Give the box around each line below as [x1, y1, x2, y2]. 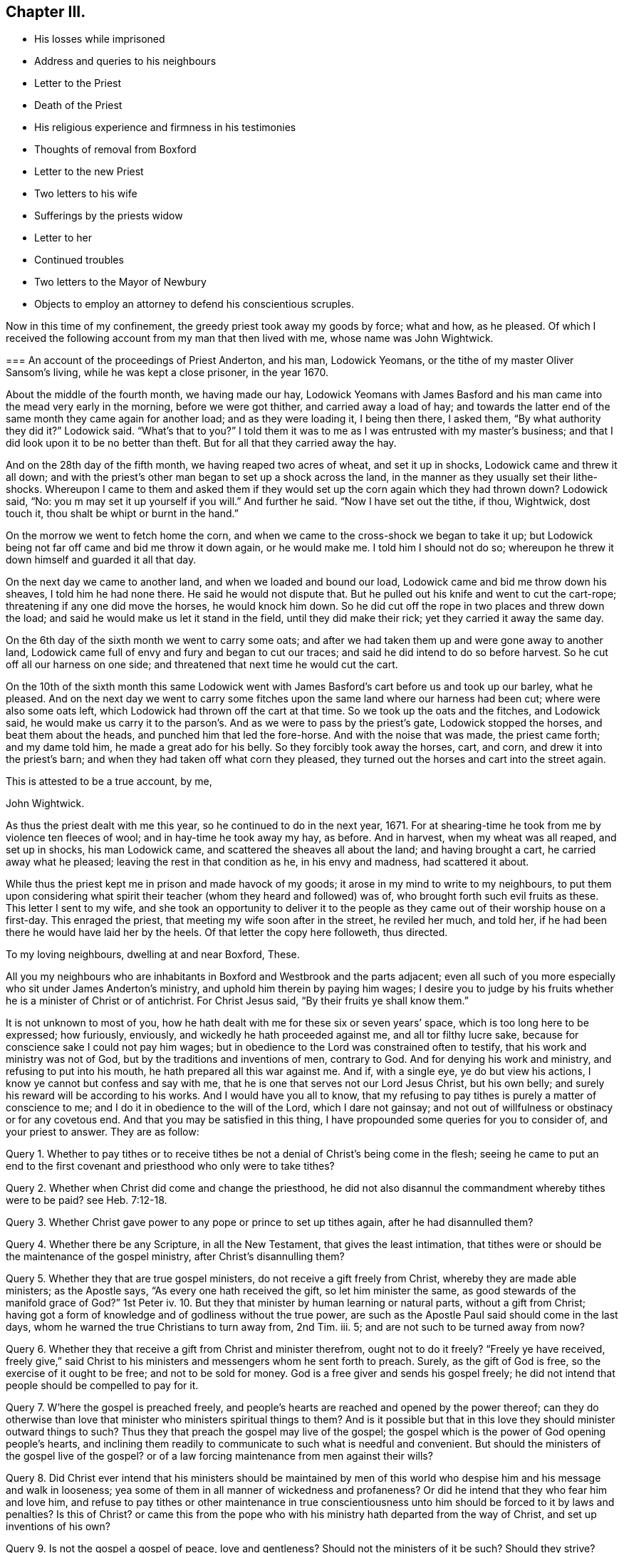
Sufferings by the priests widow [34, 209, 183, 222]
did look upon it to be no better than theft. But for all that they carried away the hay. [6, 437, 397, 450]
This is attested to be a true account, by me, [6, 775, 212, 788]
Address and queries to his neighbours [34, 55, 217, 68]
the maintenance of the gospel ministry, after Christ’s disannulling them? [6, 1250, 345, 1263]
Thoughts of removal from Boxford [34, 143, 197, 156]
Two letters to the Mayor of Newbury [34, 276, 207, 289]
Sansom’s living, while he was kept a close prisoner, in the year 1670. [6, 366, 329, 379]
